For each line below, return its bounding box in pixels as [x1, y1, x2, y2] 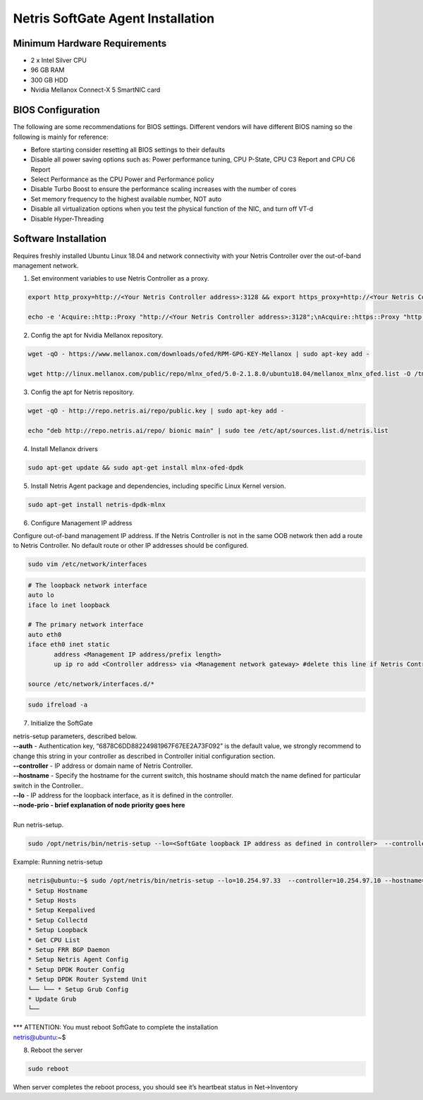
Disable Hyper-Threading [30, 214, 104, 223]
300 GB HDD [30, 75, 68, 84]
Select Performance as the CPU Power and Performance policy [30, 175, 214, 183]
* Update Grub [27, 995, 77, 1003]
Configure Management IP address [30, 518, 133, 527]
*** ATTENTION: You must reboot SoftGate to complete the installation [13, 1023, 219, 1032]
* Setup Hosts [27, 896, 77, 904]
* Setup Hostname [27, 886, 88, 895]
